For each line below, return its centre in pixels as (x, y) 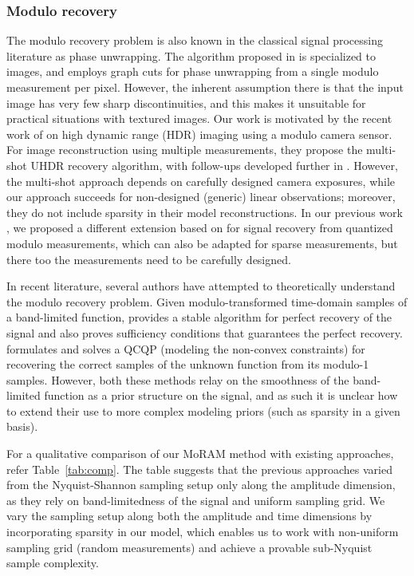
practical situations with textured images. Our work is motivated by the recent (199, 118)
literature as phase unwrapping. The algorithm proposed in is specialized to (191, 55)
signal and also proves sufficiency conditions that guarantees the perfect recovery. (205, 332)
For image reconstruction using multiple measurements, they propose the (185, 150)
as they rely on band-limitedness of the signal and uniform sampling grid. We (196, 500)
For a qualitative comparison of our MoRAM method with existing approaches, (200, 454)
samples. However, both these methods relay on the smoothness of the (178, 379)
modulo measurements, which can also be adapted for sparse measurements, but (202, 243)
